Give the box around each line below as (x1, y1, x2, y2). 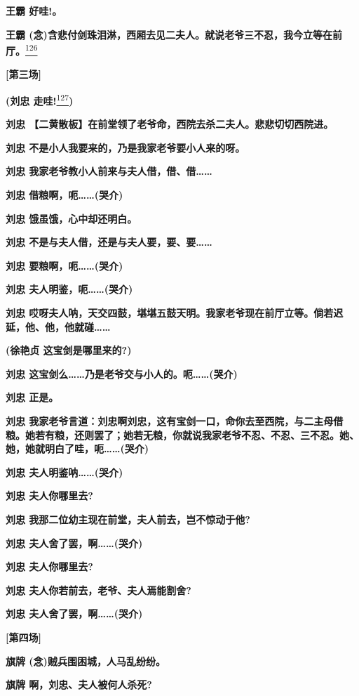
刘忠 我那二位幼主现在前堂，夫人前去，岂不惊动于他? (6, 511, 250, 526)
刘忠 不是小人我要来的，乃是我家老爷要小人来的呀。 (6, 140, 245, 155)
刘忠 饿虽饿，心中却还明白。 (6, 211, 137, 225)
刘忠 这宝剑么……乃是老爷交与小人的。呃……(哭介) (6, 366, 238, 381)
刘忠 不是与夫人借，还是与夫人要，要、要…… (6, 235, 212, 249)
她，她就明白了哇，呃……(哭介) (6, 441, 149, 456)
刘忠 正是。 (6, 390, 59, 405)
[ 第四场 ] (6, 629, 41, 644)
